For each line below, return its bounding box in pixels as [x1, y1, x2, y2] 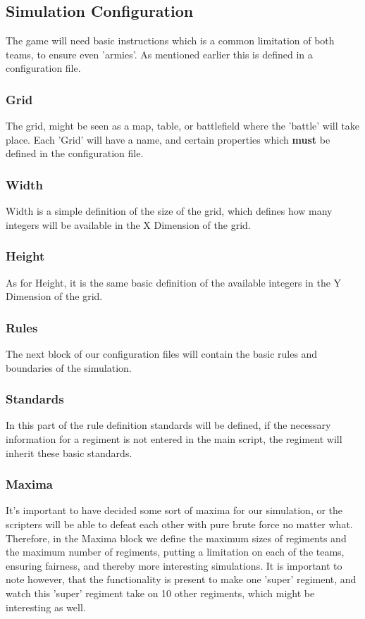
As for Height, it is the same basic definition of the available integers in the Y [6, 275, 342, 289]
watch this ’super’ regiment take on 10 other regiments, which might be [6, 585, 315, 600]
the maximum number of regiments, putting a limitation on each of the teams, [6, 544, 345, 559]
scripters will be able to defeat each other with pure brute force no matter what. [6, 517, 353, 532]
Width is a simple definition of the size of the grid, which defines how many [6, 204, 333, 218]
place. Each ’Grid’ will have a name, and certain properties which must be [6, 132, 330, 146]
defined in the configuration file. [6, 146, 144, 161]
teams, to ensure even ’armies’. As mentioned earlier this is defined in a [6, 46, 313, 61]
